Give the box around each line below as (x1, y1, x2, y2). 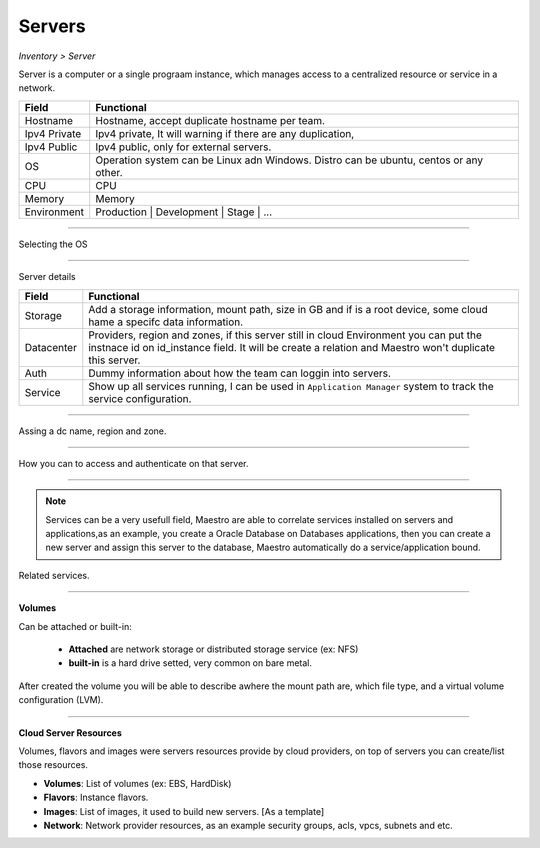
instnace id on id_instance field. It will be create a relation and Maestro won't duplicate (88, 340, 495, 354)
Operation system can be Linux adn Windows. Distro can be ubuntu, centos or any (95, 153, 484, 167)
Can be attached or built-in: (18, 620, 132, 632)
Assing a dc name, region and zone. (18, 425, 167, 437)
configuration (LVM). (18, 694, 104, 706)
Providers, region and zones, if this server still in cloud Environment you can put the (88, 328, 482, 342)
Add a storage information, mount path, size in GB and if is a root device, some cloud (88, 302, 489, 316)
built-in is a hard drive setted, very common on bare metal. (68, 657, 313, 669)
